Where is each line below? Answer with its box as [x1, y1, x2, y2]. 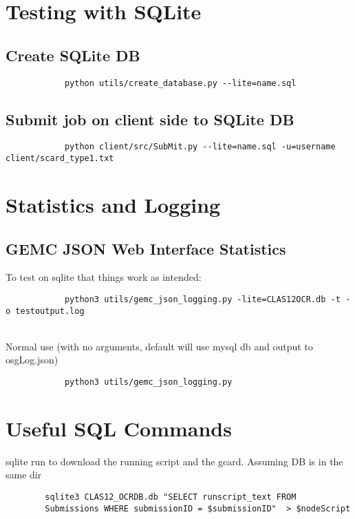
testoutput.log [15, 306, 85, 316]
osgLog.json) [6, 352, 58, 367]
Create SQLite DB [6, 44, 140, 65]
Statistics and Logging [6, 190, 221, 218]
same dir [6, 467, 42, 482]
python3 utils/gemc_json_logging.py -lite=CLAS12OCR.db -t [64, 294, 341, 304]
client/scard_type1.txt [6, 153, 114, 164]
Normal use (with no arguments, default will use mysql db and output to [6, 339, 313, 353]
